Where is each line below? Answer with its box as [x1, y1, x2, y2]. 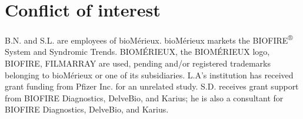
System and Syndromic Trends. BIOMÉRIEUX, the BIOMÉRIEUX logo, [5, 45, 270, 58]
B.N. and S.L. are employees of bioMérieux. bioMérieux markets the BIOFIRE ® [5, 32, 293, 46]
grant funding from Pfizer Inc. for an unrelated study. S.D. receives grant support [5, 80, 299, 92]
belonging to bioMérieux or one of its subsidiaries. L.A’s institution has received [5, 68, 294, 81]
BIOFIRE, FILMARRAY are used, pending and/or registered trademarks [5, 57, 271, 69]
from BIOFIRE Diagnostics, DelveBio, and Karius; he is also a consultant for [5, 91, 284, 104]
